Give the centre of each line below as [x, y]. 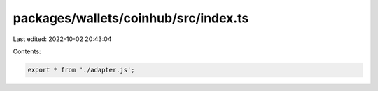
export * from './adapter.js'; [82, 70]
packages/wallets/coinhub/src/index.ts [131, 18]
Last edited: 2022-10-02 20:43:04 [62, 39]
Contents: [27, 51]
